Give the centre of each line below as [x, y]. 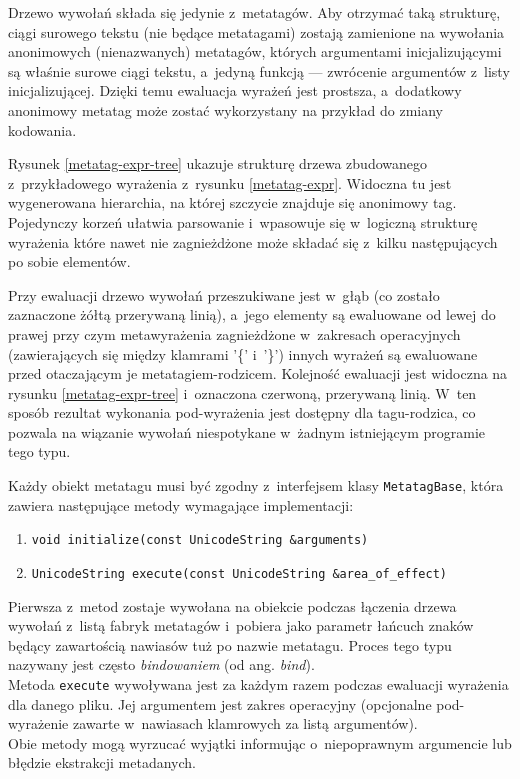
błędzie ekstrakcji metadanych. [102, 762]
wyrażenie [38, 723]
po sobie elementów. [69, 261]
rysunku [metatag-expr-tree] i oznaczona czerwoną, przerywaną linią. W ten [242, 392]
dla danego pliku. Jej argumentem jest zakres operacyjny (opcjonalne [220, 703]
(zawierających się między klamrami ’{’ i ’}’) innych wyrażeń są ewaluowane [243, 353]
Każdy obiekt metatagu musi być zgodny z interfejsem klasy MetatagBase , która [256, 485]
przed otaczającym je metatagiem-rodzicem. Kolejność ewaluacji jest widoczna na [258, 373]
